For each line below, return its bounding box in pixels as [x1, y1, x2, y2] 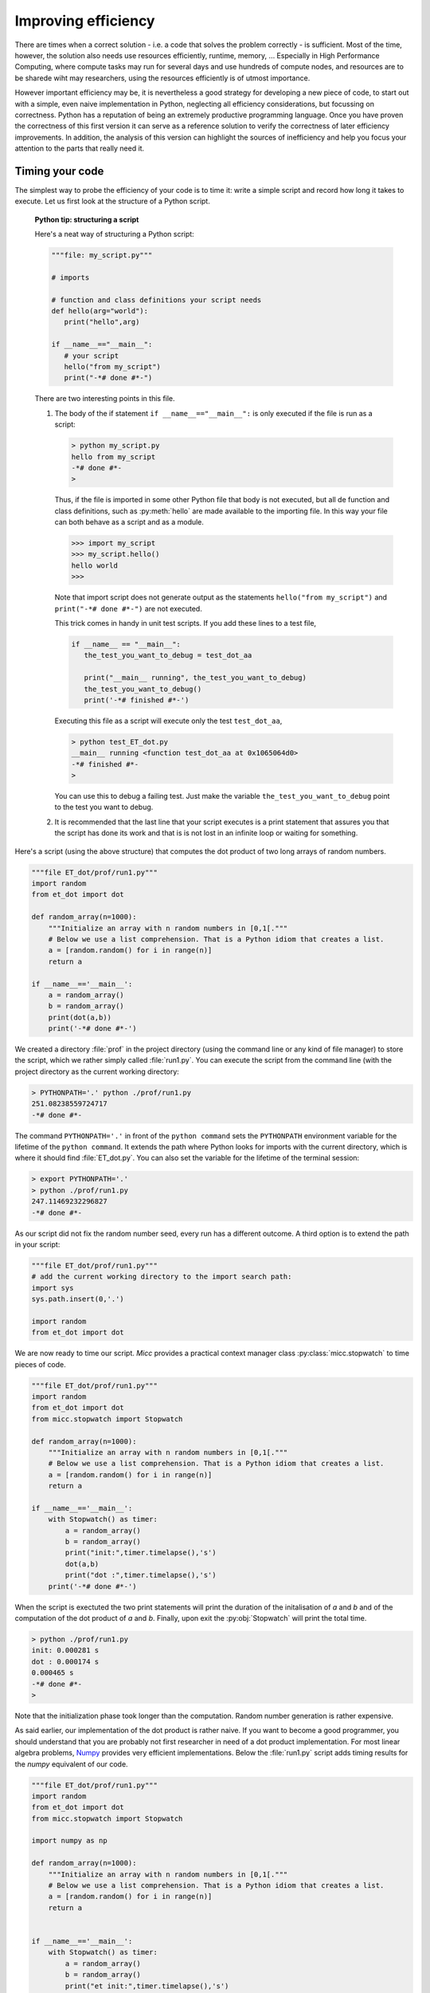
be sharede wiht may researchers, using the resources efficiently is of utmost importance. [14, 73, 311, 83]
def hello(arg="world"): [51, 307, 149, 316]
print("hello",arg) [64, 317, 140, 327]
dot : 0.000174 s [31, 1657, 100, 1666]
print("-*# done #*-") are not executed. [54, 603, 202, 613]
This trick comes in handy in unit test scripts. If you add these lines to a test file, [54, 619, 317, 628]
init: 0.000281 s [31, 1646, 100, 1655]
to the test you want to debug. [54, 802, 154, 812]
